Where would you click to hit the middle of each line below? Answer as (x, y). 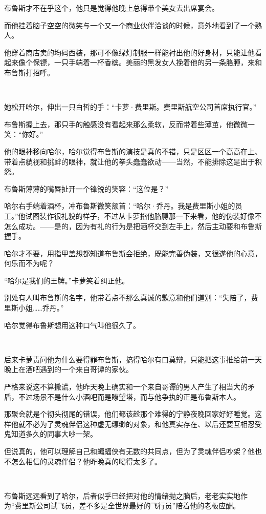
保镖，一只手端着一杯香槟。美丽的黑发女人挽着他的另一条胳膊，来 (143, 62)
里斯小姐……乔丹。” (34, 308)
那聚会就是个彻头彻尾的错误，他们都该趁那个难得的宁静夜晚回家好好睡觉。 (129, 414)
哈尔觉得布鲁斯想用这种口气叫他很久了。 (72, 325)
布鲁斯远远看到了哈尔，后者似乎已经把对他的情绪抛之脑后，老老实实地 (122, 495)
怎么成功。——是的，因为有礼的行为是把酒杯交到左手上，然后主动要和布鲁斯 (133, 226)
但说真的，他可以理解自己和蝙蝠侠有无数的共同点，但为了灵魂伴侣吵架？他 (129, 451)
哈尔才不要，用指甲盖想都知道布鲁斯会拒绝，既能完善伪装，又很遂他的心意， (133, 253)
